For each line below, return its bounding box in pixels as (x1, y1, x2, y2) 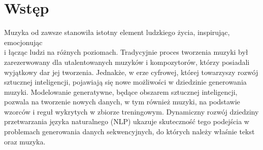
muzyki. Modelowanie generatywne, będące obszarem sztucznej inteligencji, (4, 86, 238, 97)
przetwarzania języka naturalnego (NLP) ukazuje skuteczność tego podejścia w (4, 116, 249, 127)
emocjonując (4, 36, 43, 47)
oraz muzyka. (4, 136, 46, 146)
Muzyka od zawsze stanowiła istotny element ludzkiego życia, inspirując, (4, 27, 230, 37)
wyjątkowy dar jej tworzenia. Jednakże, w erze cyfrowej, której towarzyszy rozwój (4, 66, 258, 77)
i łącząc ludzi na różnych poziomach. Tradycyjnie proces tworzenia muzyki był (4, 47, 248, 57)
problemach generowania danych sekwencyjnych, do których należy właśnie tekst (4, 126, 255, 137)
